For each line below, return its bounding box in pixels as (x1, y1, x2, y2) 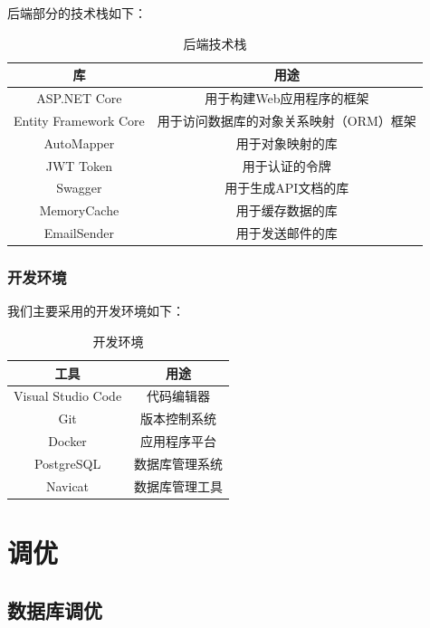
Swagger (56, 178, 102, 197)
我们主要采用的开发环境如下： (7, 301, 185, 320)
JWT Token (45, 156, 113, 175)
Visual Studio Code (14, 386, 122, 405)
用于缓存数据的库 (235, 201, 338, 220)
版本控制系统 (140, 409, 217, 428)
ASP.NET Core (36, 89, 122, 108)
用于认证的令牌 (242, 156, 331, 175)
